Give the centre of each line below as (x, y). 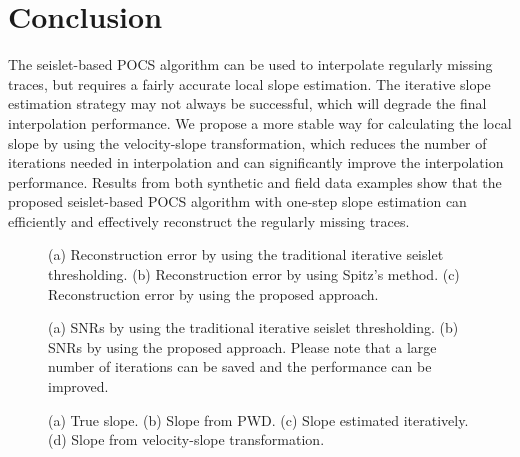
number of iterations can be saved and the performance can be (240, 366)
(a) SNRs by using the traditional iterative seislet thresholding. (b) (253, 327)
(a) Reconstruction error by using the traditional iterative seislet (246, 254)
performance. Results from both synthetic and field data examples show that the (255, 181)
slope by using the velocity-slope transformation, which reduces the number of (247, 142)
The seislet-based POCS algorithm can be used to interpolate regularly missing (250, 64)
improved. (78, 386)
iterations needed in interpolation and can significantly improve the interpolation (256, 162)
